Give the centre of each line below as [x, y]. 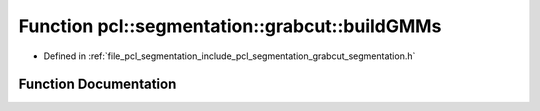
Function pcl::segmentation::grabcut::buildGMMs [230, 26]
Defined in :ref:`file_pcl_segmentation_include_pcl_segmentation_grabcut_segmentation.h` [229, 56]
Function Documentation [97, 84]
